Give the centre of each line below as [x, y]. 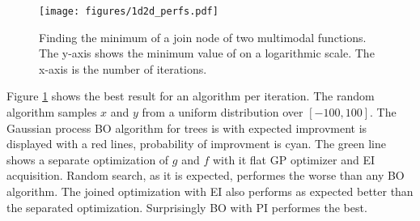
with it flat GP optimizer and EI [293, 159]
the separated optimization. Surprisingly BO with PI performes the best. [187, 207]
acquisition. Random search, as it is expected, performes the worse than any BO [206, 175]
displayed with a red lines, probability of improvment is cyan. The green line [197, 144]
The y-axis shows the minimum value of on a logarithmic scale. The [207, 53]
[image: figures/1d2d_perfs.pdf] [129, 11]
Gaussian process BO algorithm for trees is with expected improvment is [187, 127]
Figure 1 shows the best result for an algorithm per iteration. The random [191, 96]
